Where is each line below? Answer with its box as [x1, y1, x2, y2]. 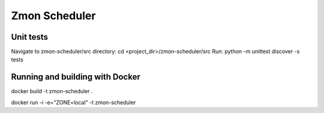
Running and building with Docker [11, 72, 140, 82]
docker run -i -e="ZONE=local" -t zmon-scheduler [11, 99, 136, 106]
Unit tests [11, 32, 48, 42]
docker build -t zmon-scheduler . [11, 88, 93, 95]
